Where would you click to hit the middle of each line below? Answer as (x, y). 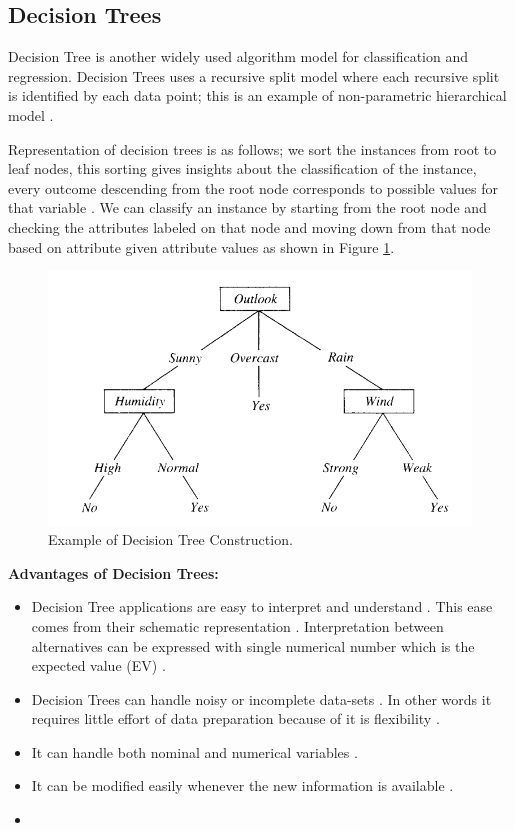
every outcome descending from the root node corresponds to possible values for (253, 187)
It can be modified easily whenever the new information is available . (242, 785)
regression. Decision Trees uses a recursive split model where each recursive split (254, 75)
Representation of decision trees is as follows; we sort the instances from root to (252, 148)
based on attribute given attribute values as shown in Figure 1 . (201, 246)
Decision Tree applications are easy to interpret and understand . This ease (262, 606)
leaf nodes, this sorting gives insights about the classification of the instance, (242, 168)
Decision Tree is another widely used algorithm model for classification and (238, 56)
